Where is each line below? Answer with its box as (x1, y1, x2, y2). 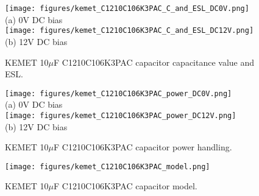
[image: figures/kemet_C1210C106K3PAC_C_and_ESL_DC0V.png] (5, 4, 249, 13)
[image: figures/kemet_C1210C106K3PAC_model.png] (5, 162, 210, 171)
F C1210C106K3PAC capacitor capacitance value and (54, 55, 255, 68)
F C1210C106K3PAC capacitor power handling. (54, 141, 232, 153)
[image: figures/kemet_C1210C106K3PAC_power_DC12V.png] (5, 111, 236, 120)
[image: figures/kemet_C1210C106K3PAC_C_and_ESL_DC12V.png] (5, 26, 254, 35)
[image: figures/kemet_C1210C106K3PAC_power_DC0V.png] (5, 89, 232, 98)
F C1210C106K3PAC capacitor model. (54, 180, 197, 192)
